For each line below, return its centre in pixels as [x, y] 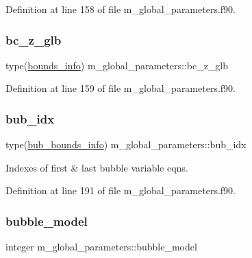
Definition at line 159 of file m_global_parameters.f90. [121, 88]
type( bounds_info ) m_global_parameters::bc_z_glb [117, 65]
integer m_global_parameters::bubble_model [101, 247]
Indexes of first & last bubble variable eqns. [97, 167]
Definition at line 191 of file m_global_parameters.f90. [121, 190]
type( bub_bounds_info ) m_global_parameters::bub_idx [126, 144]
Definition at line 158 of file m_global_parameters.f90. [121, 9]
